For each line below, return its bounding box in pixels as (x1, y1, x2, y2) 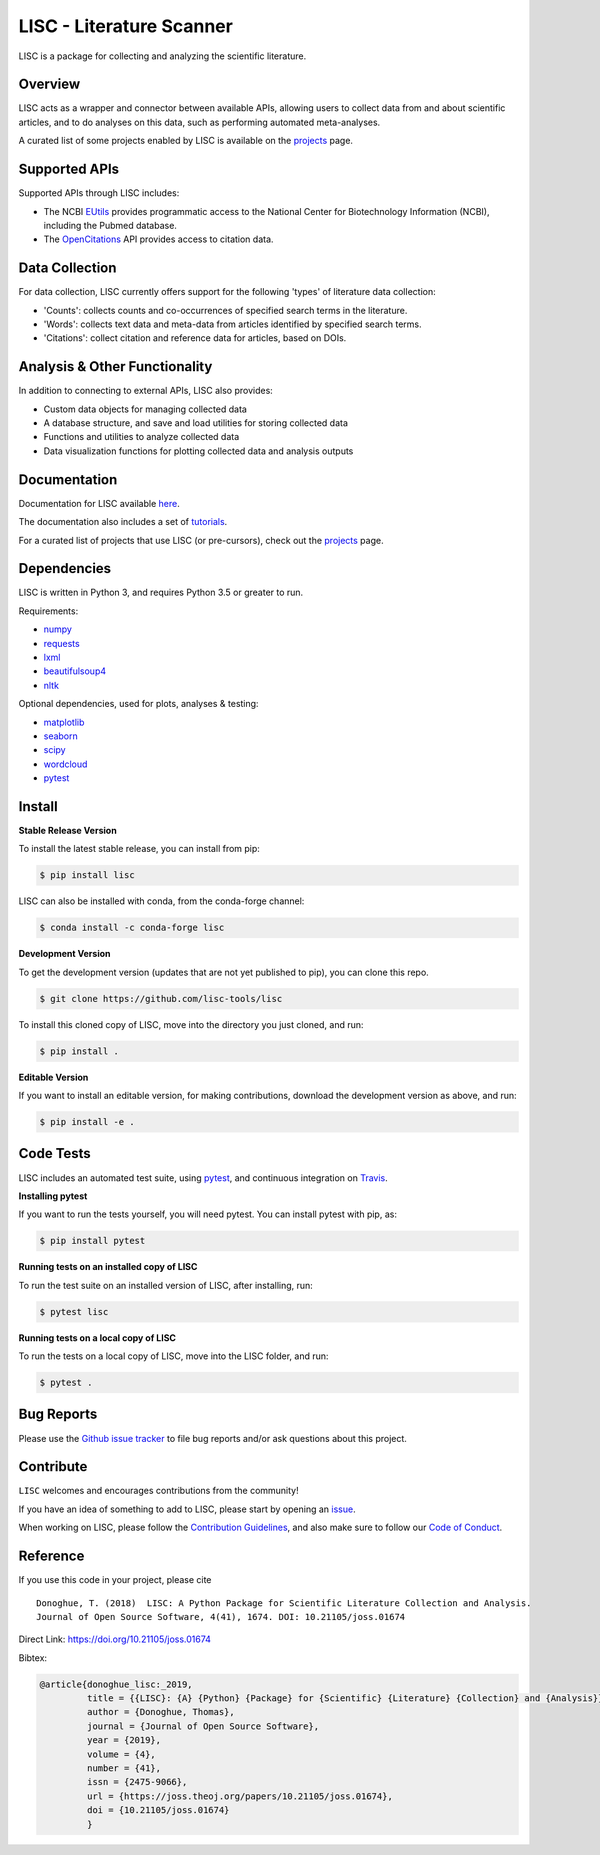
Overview (18, 76, 81, 93)
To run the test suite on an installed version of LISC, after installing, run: (18, 1279, 314, 1291)
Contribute (18, 1458, 88, 1475)
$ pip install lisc (39, 870, 135, 881)
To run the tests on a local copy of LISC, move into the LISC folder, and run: (18, 1350, 329, 1362)
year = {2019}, (86, 1735, 162, 1746)
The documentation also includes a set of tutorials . (18, 516, 228, 528)
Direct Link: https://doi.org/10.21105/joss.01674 (18, 1633, 212, 1645)
